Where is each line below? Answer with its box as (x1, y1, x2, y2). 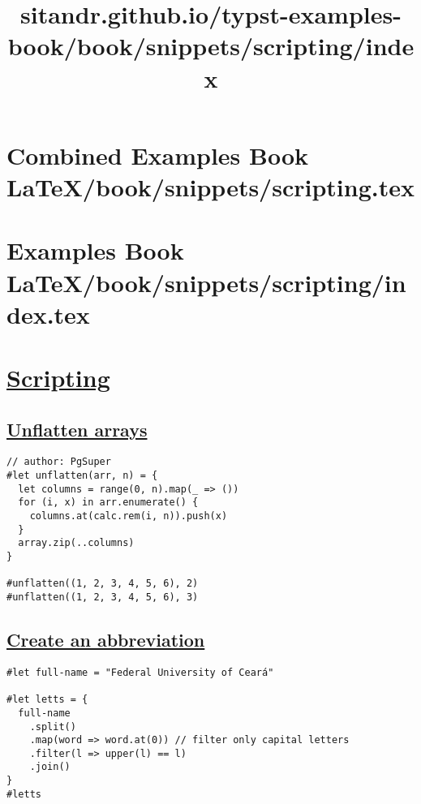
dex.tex (6, 297, 90, 330)
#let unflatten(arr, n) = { (6, 470, 158, 482)
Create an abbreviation (6, 627, 205, 652)
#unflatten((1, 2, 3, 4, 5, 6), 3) (6, 591, 199, 604)
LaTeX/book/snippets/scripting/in (6, 265, 406, 299)
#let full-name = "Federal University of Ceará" (6, 666, 274, 678)
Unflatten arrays (6, 416, 148, 441)
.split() (29, 720, 76, 733)
